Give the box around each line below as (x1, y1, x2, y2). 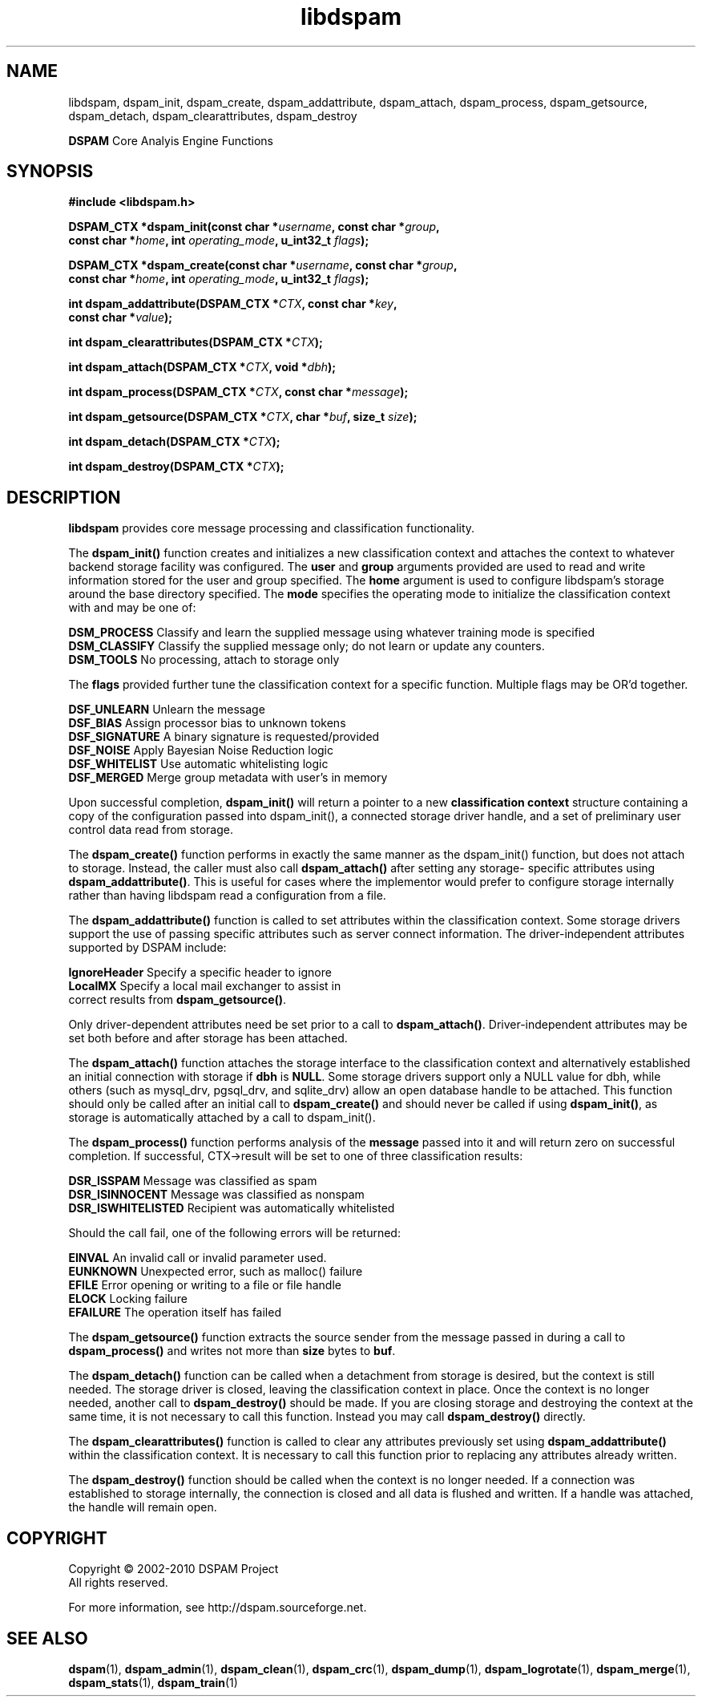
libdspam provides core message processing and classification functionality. (68, 521, 475, 536)
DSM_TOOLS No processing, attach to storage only (68, 653, 340, 667)
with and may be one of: (68, 601, 196, 615)
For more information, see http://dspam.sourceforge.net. (68, 1600, 367, 1615)
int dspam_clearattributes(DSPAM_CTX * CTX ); (68, 335, 323, 350)
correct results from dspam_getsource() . (68, 993, 287, 1007)
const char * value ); (68, 310, 173, 325)
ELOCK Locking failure (68, 1292, 188, 1306)
